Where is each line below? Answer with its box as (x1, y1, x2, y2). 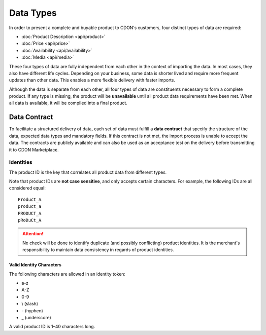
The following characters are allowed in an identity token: (9, 271, 126, 277)
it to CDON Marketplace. (9, 147, 59, 152)
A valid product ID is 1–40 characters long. (9, 324, 96, 330)
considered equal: (9, 185, 46, 191)
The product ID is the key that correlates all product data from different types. (9, 169, 167, 175)
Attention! (22, 231, 44, 237)
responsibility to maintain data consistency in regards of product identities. (22, 247, 174, 253)
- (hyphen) (21, 307, 43, 313)
